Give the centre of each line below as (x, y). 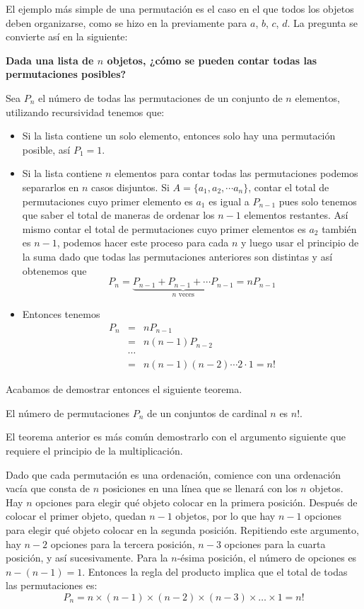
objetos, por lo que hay (225, 516)
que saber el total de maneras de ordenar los (118, 215)
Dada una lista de (50, 60)
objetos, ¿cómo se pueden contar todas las (212, 60)
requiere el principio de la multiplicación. (94, 450)
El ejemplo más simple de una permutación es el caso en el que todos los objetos (180, 8)
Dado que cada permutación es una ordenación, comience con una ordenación (174, 474)
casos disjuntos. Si (130, 187)
